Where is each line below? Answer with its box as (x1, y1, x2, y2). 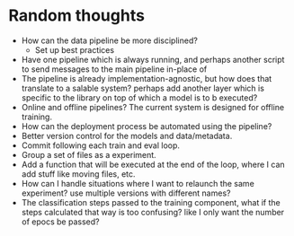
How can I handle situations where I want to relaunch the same (21, 178, 255, 188)
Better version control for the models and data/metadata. (21, 130, 233, 141)
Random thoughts (8, 5, 146, 26)
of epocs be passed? (21, 216, 100, 227)
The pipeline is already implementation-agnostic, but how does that (21, 73, 272, 83)
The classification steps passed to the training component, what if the (21, 197, 281, 207)
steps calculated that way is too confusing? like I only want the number (21, 206, 285, 217)
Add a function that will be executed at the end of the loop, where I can (21, 159, 285, 170)
